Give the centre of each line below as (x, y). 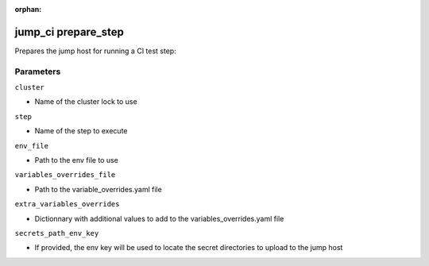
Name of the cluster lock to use (86, 102)
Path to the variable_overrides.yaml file (98, 189)
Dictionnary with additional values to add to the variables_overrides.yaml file (159, 218)
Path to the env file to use (77, 160)
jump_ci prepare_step (70, 32)
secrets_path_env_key (57, 233)
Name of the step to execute (81, 131)
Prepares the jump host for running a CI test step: (95, 51)
